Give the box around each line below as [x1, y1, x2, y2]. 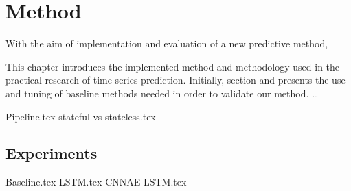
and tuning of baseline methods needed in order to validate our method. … [5, 86, 319, 100]
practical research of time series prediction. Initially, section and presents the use [5, 73, 346, 87]
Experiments [5, 142, 98, 164]
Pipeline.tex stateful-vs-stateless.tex [5, 109, 156, 123]
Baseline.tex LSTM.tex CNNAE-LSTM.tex [5, 175, 187, 189]
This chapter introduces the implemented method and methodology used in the [5, 59, 340, 73]
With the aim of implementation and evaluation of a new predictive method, [5, 36, 328, 51]
